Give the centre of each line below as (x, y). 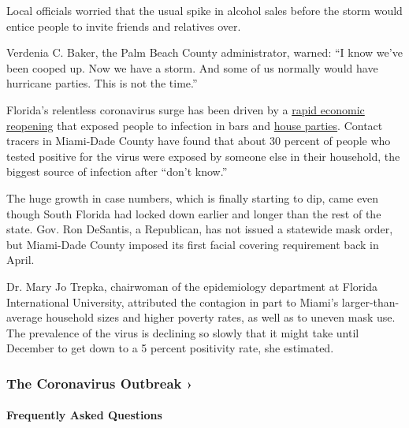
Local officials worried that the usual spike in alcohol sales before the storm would (204, 10)
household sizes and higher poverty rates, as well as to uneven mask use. (221, 317)
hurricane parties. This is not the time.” (102, 83)
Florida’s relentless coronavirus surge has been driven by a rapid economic (186, 109)
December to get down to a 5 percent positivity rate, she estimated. (170, 348)
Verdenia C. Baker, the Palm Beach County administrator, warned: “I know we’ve (204, 52)
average (24, 317)
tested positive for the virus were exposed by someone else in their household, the (203, 156)
